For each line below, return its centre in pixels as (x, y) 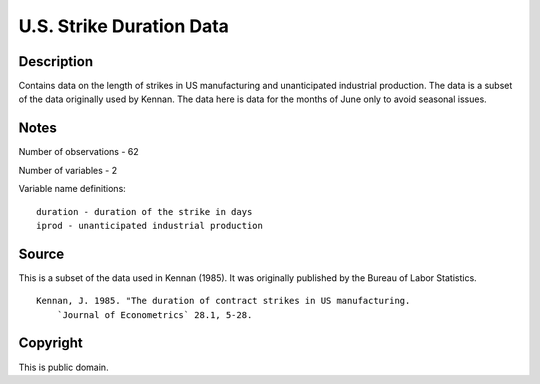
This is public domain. (63, 367)
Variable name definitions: (72, 189)
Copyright (51, 343)
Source (41, 253)
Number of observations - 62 (78, 152)
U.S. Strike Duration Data (124, 26)
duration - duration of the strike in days (144, 211)
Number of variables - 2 (68, 170)
